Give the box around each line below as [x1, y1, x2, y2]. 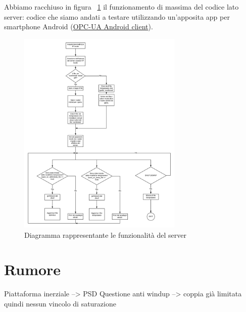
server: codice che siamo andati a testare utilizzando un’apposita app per [4, 11, 230, 22]
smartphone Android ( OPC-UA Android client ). [4, 21, 153, 32]
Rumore [4, 259, 61, 280]
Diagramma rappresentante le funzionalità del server [24, 229, 186, 240]
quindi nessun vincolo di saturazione [4, 298, 116, 308]
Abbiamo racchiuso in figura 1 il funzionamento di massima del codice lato [4, 2, 239, 12]
